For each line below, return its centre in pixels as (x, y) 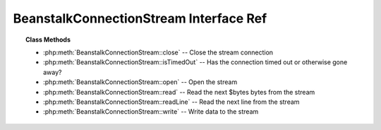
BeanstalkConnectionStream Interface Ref (140, 18)
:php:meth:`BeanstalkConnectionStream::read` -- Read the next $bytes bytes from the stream (179, 92)
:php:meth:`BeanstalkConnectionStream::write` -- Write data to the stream (151, 112)
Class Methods (48, 40)
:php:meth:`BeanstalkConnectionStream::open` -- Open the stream (140, 82)
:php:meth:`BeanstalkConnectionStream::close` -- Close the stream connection (158, 52)
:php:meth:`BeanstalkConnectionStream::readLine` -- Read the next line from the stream (171, 102)
